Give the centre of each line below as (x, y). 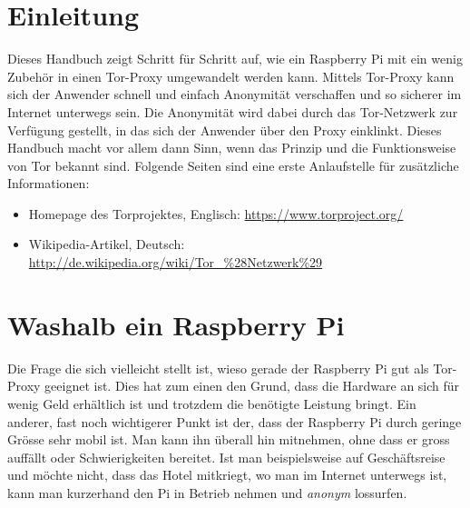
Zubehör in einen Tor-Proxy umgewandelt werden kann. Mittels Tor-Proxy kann (231, 76)
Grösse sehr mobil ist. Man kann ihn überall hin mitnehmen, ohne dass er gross (229, 439)
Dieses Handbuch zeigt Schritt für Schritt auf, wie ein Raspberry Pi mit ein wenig (235, 59)
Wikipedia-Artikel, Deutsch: (107, 244)
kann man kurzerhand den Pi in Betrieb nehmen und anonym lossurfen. (207, 492)
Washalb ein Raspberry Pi (176, 324)
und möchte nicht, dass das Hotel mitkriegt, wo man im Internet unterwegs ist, (227, 475)
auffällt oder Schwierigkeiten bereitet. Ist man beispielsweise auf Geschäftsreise (226, 457)
